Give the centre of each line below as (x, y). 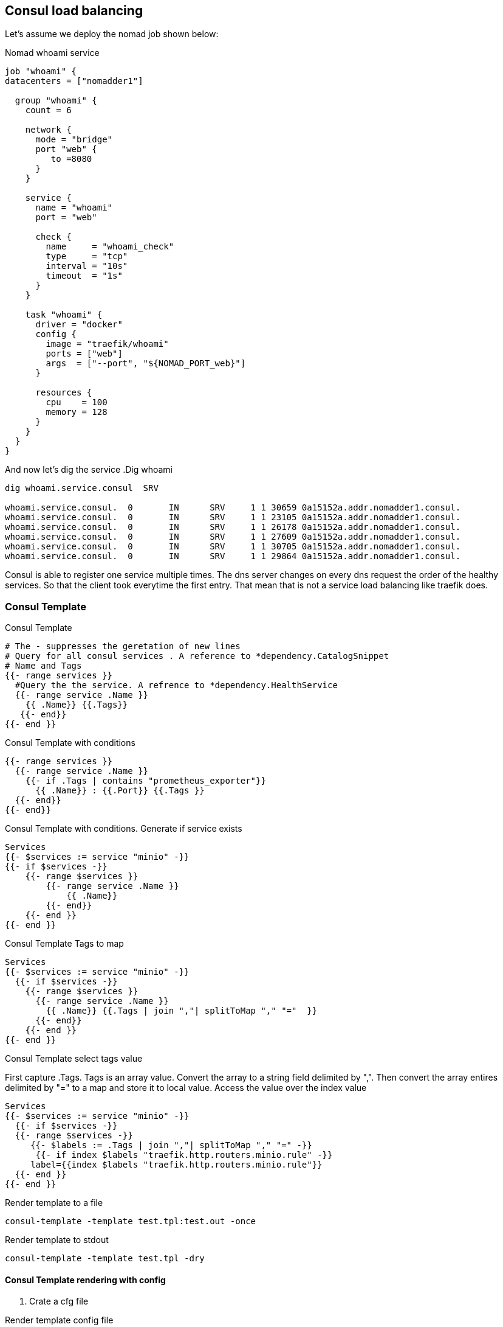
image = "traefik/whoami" (107, 344)
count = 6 (48, 110)
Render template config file (59, 1320)
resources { (64, 393)
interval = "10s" (87, 266)
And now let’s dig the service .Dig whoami (89, 470)
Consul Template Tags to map (64, 944)
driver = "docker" (79, 325)
